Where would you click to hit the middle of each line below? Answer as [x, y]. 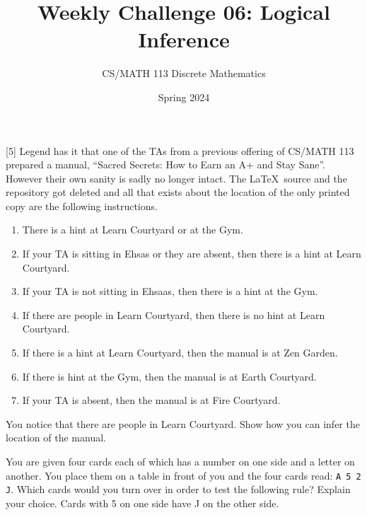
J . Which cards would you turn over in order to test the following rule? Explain [178, 489]
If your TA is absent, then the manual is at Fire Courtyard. [151, 400]
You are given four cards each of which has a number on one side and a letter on [180, 461]
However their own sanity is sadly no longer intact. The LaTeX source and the [176, 178]
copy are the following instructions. [82, 206]
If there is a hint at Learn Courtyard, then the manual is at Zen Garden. [180, 353]
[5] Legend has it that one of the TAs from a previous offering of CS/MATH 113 [180, 150]
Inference [184, 39]
